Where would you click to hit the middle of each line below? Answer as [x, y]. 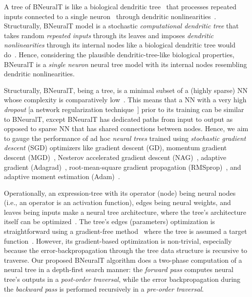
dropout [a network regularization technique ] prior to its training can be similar [124, 109]
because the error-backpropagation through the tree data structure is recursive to [126, 250]
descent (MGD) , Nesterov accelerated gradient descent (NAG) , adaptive [115, 157]
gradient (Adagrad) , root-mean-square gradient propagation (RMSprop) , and [123, 167]
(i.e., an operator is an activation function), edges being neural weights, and [117, 202]
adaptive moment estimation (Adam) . [62, 176]
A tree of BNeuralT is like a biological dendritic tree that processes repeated [120, 6]
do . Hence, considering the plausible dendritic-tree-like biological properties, [119, 54]
